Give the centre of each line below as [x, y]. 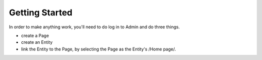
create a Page [35, 36]
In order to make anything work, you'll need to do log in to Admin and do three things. [94, 27]
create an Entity [37, 42]
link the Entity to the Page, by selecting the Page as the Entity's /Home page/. [98, 49]
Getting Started [41, 12]
